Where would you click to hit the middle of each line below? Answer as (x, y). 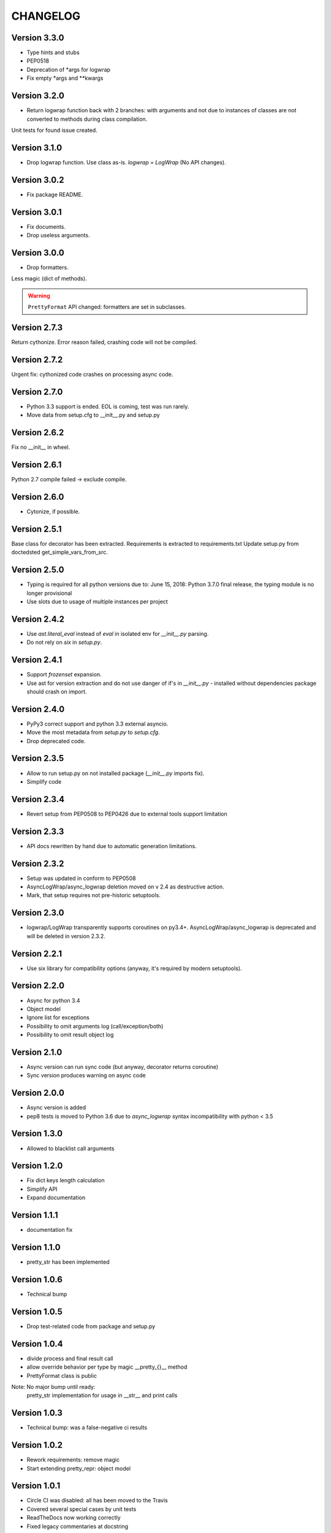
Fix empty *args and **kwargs (65, 78)
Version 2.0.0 (38, 1093)
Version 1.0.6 (37, 1279)
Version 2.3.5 (38, 758)
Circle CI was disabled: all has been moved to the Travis (97, 1501)
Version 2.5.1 (36, 529)
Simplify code (44, 781)
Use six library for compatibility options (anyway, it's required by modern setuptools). (134, 968)
